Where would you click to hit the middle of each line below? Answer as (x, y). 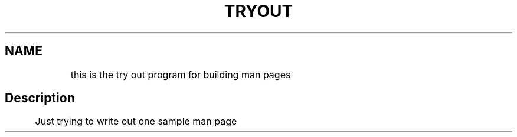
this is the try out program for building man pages (181, 74)
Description (40, 98)
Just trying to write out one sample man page (136, 121)
